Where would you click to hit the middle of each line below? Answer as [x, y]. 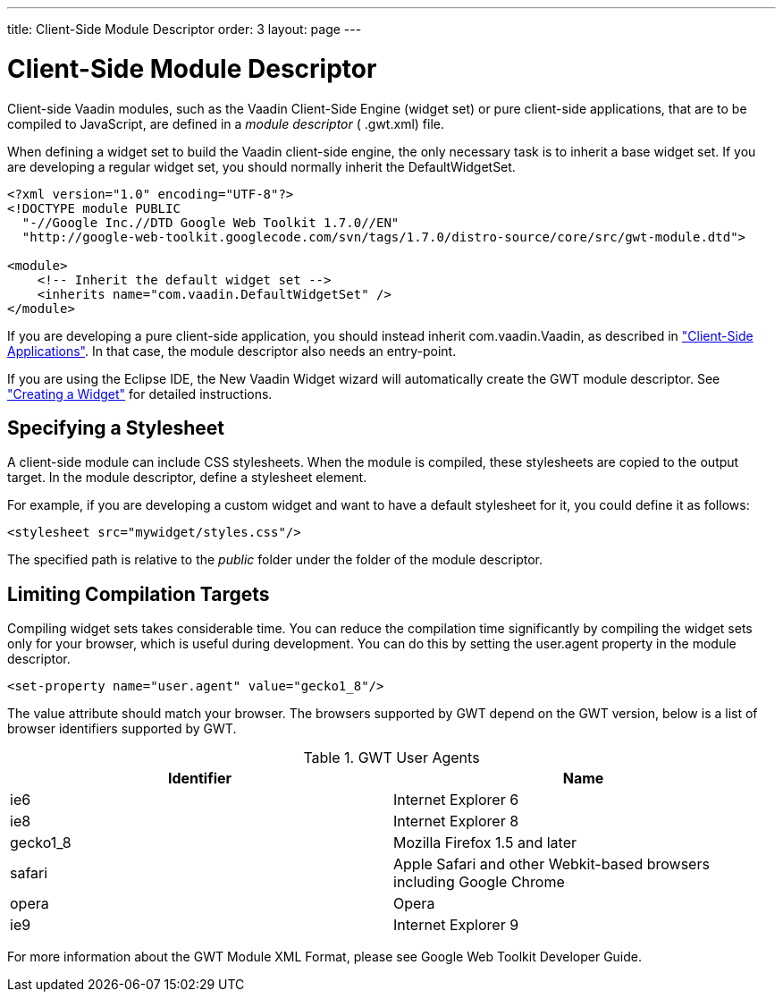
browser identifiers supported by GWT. [122, 729]
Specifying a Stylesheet [116, 428]
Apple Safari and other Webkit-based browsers [551, 864]
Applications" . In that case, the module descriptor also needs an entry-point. [232, 351]
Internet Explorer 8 [456, 821]
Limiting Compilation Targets [139, 594]
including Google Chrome [479, 882]
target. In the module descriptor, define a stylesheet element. [187, 478]
